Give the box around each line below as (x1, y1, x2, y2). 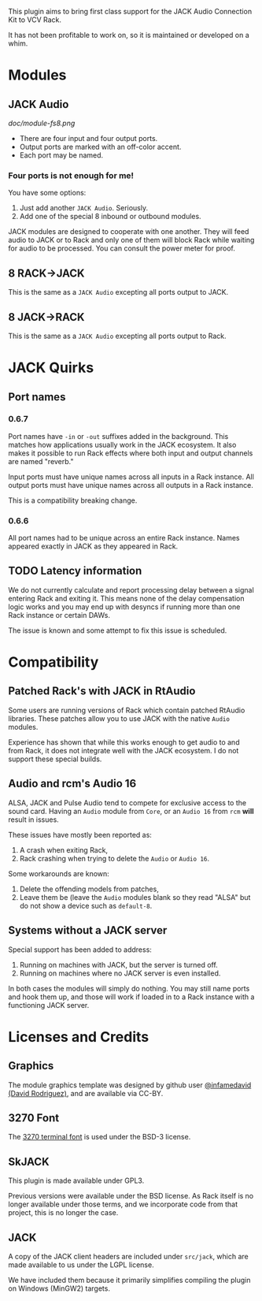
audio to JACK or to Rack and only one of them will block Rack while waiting (8, 236, 255, 245)
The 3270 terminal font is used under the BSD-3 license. (8, 1132, 191, 1142)
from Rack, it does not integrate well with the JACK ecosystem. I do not (8, 745, 239, 755)
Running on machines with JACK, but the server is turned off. (19, 960, 218, 969)
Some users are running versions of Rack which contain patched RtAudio (8, 705, 245, 715)
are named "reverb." (8, 456, 74, 466)
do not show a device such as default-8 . (19, 901, 153, 910)
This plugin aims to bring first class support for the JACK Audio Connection (8, 7, 253, 16)
